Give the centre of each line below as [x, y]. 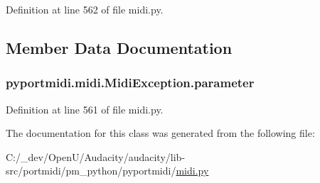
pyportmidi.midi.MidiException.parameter [130, 83]
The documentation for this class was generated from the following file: [160, 133]
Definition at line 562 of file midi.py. [85, 9]
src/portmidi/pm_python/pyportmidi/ [91, 171]
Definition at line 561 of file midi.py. [85, 109]
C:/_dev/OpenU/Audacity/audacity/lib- [96, 156]
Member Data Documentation [119, 47]
